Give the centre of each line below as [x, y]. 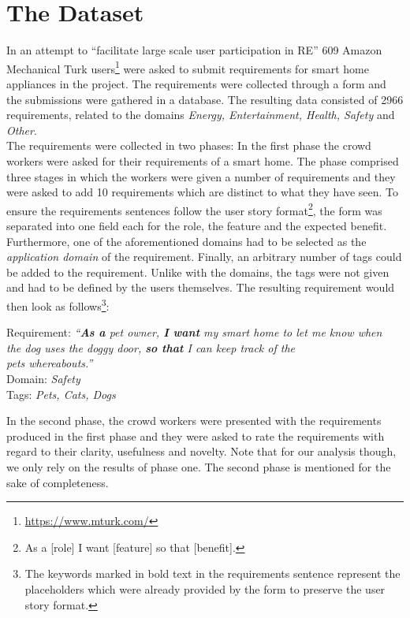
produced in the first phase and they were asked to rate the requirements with [196, 436]
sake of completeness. [58, 482]
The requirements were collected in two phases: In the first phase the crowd [189, 145]
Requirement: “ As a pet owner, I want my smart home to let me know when [194, 332]
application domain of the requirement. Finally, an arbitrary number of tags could [204, 257]
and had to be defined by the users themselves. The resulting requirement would [201, 287]
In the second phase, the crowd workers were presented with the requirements [194, 421]
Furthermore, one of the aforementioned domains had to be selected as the [186, 241]
